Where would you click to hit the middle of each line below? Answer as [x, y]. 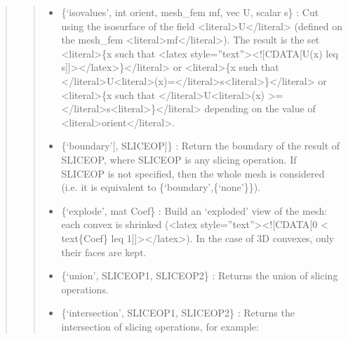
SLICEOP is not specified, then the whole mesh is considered [193, 173]
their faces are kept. [104, 252]
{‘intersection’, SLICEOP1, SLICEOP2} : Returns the [178, 313]
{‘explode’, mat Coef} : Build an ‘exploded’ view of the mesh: [194, 210]
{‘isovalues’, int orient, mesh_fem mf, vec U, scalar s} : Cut [190, 12]
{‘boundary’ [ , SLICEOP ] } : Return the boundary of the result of [201, 146]
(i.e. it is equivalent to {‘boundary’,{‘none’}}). [161, 187]
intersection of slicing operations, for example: [160, 326]
